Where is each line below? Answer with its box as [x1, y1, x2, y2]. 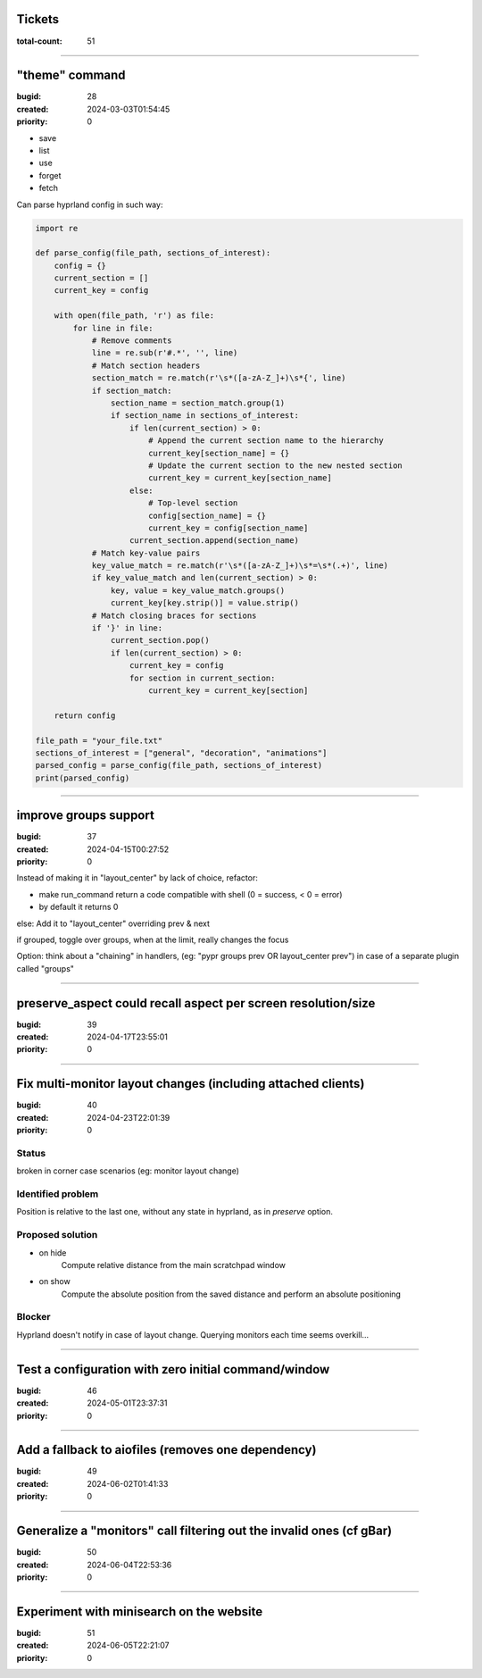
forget [38, 170, 62, 180]
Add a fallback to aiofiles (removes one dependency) [16, 1442, 317, 1457]
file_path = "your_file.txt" [35, 735, 163, 746]
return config [54, 710, 116, 721]
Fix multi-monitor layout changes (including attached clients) [16, 1076, 365, 1091]
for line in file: [72, 322, 154, 333]
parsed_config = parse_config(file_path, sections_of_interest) [35, 760, 323, 771]
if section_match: [91, 385, 173, 396]
